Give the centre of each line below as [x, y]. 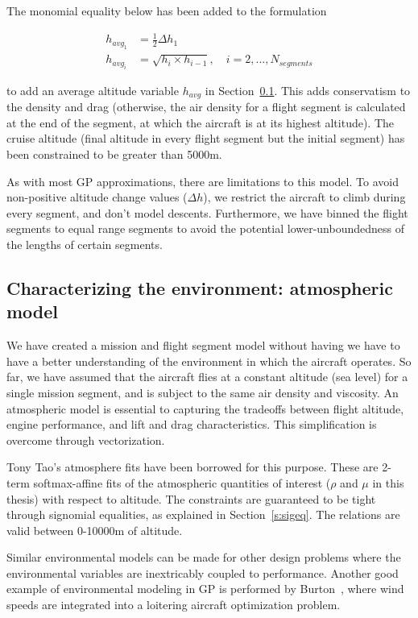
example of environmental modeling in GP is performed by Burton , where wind [205, 589]
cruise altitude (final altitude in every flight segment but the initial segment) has [206, 138]
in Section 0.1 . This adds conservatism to [308, 90]
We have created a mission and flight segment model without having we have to [203, 345]
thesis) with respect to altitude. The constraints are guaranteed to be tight [191, 498]
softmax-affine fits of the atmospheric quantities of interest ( [182, 482]
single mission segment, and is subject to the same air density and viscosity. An [203, 392]
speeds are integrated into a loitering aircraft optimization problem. [174, 605]
